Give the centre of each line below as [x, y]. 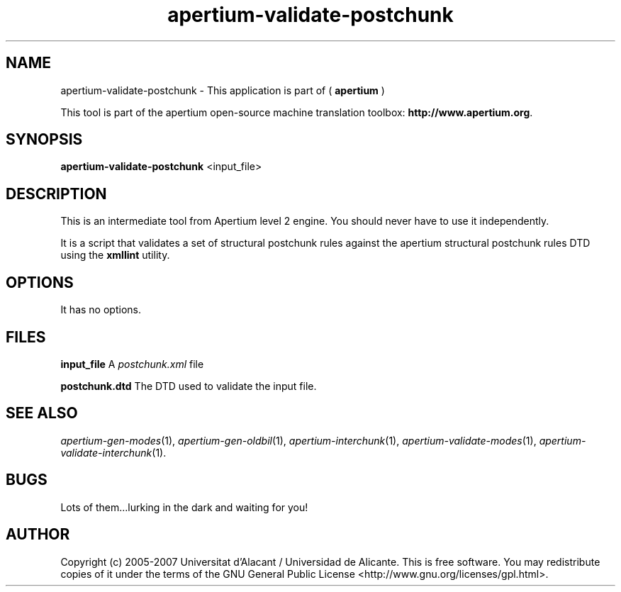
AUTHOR [38, 535]
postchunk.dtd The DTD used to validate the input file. [189, 386]
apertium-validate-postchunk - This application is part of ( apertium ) [223, 90]
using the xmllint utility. [115, 255]
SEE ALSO [42, 413]
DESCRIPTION [56, 194]
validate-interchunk [106, 452]
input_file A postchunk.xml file [132, 364]
